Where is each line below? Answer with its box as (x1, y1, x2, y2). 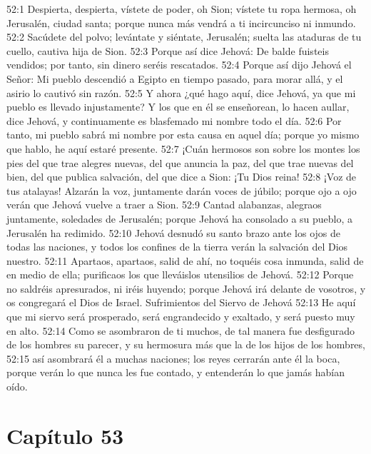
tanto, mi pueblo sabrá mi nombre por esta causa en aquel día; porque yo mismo (6, 127, 360, 142)
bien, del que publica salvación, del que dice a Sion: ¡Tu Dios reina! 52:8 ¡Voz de (6, 169, 357, 184)
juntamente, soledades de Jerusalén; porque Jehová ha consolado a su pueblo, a (6, 211, 353, 226)
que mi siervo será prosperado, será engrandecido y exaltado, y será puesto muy (6, 309, 355, 324)
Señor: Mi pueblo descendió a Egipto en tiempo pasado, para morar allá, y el (6, 71, 343, 86)
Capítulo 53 (6, 420, 124, 450)
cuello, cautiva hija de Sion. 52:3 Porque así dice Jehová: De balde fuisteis (6, 43, 329, 58)
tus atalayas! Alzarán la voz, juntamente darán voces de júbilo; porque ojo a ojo (6, 183, 357, 198)
